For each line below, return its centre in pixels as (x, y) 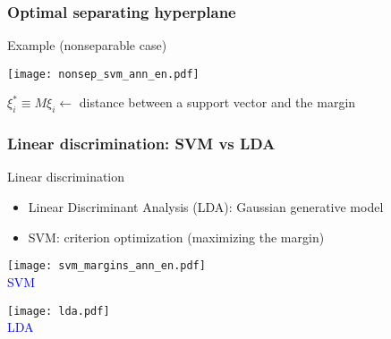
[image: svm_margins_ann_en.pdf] (106, 266)
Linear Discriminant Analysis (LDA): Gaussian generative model (206, 207)
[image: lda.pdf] (59, 311)
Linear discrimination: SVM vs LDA (141, 144)
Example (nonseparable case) (87, 45)
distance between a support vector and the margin (217, 102)
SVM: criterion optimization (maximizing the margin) (176, 237)
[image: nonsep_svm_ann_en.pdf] (103, 74)
